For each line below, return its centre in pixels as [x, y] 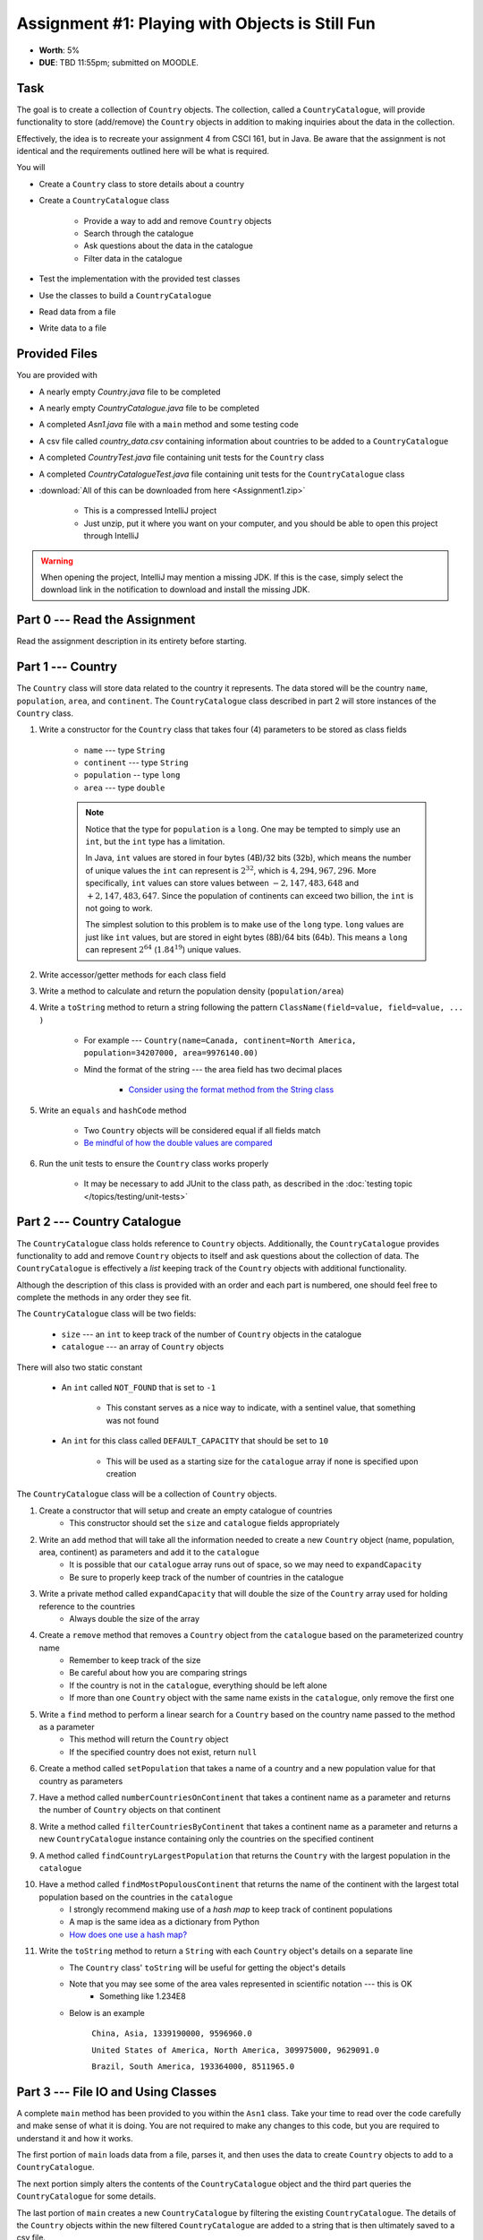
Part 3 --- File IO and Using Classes [117, 2092]
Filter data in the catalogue [133, 258]
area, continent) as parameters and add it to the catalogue [149, 1552]
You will [31, 168]
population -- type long [132, 775]
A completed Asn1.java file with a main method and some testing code [169, 425]
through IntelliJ [111, 536]
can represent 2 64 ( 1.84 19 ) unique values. [163, 949]
